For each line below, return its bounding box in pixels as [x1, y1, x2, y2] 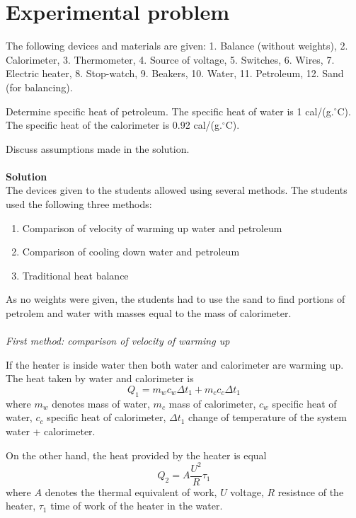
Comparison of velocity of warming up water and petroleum [22, 220, 282, 235]
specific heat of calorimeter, [47, 410, 166, 425]
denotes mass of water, [52, 396, 150, 410]
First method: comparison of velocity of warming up [6, 333, 230, 348]
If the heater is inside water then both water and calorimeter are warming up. [6, 357, 344, 372]
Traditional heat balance [22, 267, 129, 282]
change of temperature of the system [188, 410, 347, 425]
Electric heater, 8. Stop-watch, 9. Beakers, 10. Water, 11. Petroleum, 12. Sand [6, 66, 344, 81]
